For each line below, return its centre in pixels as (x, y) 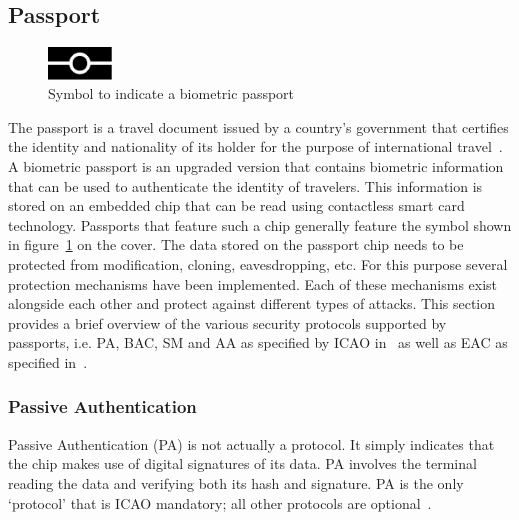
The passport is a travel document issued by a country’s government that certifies (258, 126)
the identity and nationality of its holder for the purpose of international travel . (255, 146)
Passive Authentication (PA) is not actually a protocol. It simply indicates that (251, 443)
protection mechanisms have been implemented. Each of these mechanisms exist (253, 283)
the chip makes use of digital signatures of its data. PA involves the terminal (242, 463)
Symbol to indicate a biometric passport (171, 93)
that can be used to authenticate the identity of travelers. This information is (245, 185)
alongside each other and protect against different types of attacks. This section (252, 303)
